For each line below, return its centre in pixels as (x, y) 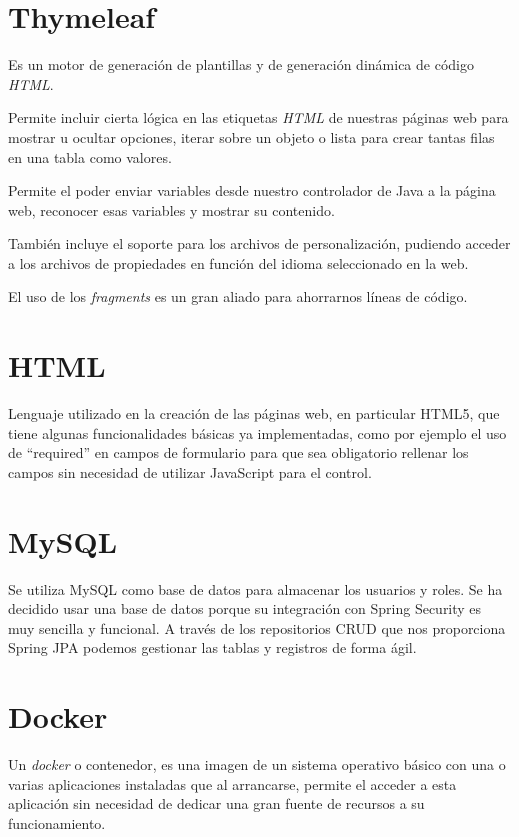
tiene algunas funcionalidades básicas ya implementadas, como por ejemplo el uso (257, 432)
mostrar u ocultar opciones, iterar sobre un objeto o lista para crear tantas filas (251, 136)
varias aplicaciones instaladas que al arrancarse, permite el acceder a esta (232, 783)
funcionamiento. (57, 822)
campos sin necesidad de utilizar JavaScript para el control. (190, 471)
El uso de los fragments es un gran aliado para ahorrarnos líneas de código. (238, 296)
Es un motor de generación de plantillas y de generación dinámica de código (241, 64)
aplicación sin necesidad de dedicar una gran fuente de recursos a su (216, 803)
